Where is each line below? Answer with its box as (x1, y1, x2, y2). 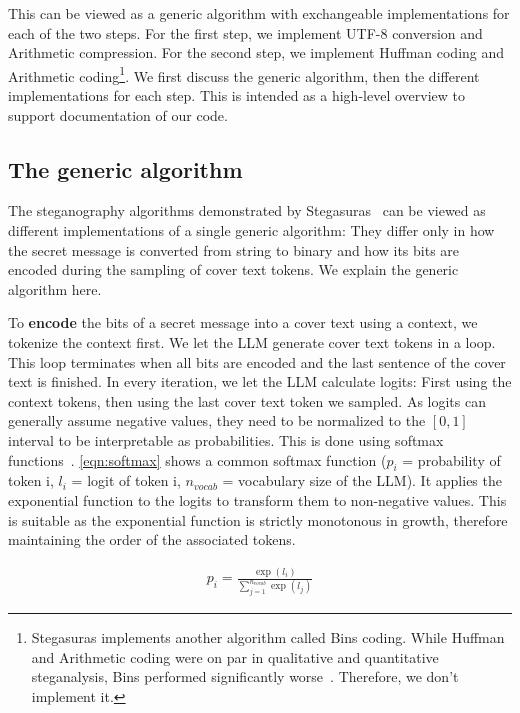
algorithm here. (8, 278, 102, 299)
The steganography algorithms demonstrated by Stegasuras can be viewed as (8, 200, 486, 221)
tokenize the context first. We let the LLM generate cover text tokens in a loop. (8, 331, 496, 352)
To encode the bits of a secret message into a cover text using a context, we (8, 312, 478, 333)
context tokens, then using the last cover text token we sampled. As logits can (8, 390, 486, 411)
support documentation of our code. (8, 104, 228, 125)
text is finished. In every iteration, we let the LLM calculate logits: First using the (8, 371, 512, 392)
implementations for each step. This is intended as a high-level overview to (8, 85, 465, 106)
